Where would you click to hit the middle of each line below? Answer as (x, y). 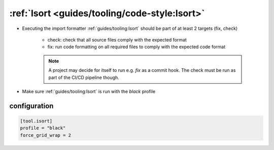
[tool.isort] (36, 121)
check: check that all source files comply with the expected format (117, 40)
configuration (31, 106)
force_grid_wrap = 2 (45, 135)
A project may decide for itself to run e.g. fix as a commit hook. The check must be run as (142, 70)
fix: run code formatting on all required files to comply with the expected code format (136, 47)
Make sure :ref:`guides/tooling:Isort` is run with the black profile (89, 91)
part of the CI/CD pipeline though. (84, 77)
